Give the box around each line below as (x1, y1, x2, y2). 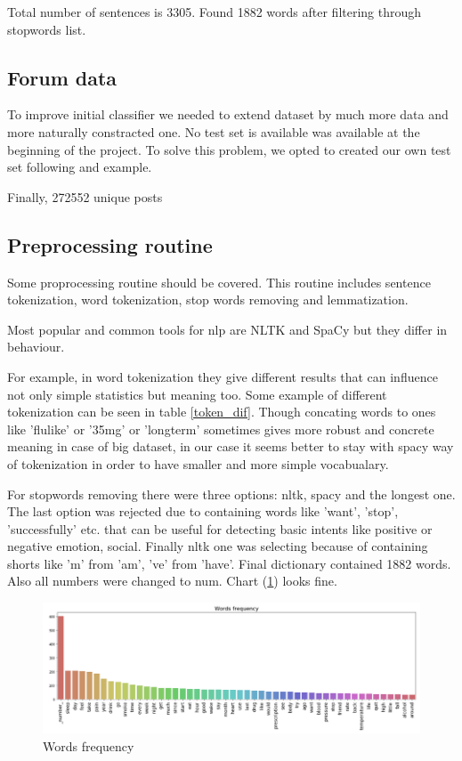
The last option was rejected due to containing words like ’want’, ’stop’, (7, 502, 399, 521)
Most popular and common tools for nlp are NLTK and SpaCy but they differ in (7, 320, 448, 338)
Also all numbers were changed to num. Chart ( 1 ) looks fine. (7, 571, 337, 590)
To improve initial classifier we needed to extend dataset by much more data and (7, 105, 449, 124)
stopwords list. (7, 20, 86, 38)
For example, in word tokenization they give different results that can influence (7, 367, 438, 385)
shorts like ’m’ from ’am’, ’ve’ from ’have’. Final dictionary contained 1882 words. (7, 554, 451, 572)
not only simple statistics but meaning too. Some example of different (7, 385, 387, 403)
